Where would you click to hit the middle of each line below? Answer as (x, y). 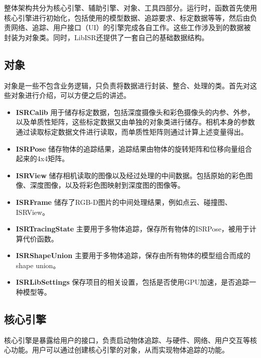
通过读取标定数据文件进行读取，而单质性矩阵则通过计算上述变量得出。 (132, 131)
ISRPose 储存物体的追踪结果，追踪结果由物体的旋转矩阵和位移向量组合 (134, 148)
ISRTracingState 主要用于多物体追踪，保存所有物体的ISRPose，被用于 (133, 229)
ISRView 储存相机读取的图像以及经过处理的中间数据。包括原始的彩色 (131, 175)
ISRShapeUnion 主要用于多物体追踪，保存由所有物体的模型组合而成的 (133, 255)
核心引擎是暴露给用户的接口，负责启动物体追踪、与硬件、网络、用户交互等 (127, 340)
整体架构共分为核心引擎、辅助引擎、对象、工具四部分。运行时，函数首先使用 (130, 8)
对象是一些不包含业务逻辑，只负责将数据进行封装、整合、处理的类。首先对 (127, 85)
